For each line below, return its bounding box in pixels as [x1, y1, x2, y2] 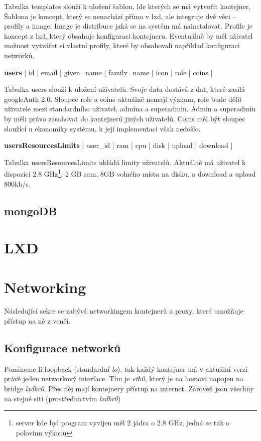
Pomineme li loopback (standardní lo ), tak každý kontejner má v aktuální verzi [4, 363, 248, 374]
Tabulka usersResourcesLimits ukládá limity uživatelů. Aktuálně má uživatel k [4, 157, 246, 167]
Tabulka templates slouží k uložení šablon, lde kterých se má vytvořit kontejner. [4, 1, 251, 11]
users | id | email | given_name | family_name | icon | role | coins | [4, 67, 213, 77]
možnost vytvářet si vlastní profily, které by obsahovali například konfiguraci [4, 40, 240, 51]
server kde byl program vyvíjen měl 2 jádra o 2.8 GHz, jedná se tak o [16, 417, 230, 428]
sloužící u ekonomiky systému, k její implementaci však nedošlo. [4, 123, 201, 133]
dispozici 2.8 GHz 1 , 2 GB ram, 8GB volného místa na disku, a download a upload [4, 167, 256, 179]
